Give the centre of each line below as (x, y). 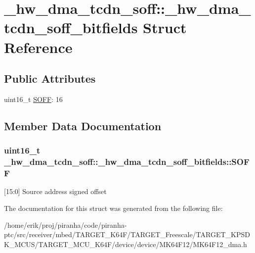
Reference (38, 47)
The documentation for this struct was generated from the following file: (113, 208)
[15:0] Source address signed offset (55, 191)
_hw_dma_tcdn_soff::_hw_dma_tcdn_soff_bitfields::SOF (127, 162)
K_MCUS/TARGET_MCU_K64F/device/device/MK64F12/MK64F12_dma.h (126, 244)
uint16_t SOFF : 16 (33, 99)
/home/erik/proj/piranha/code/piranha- (65, 225)
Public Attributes (50, 78)
